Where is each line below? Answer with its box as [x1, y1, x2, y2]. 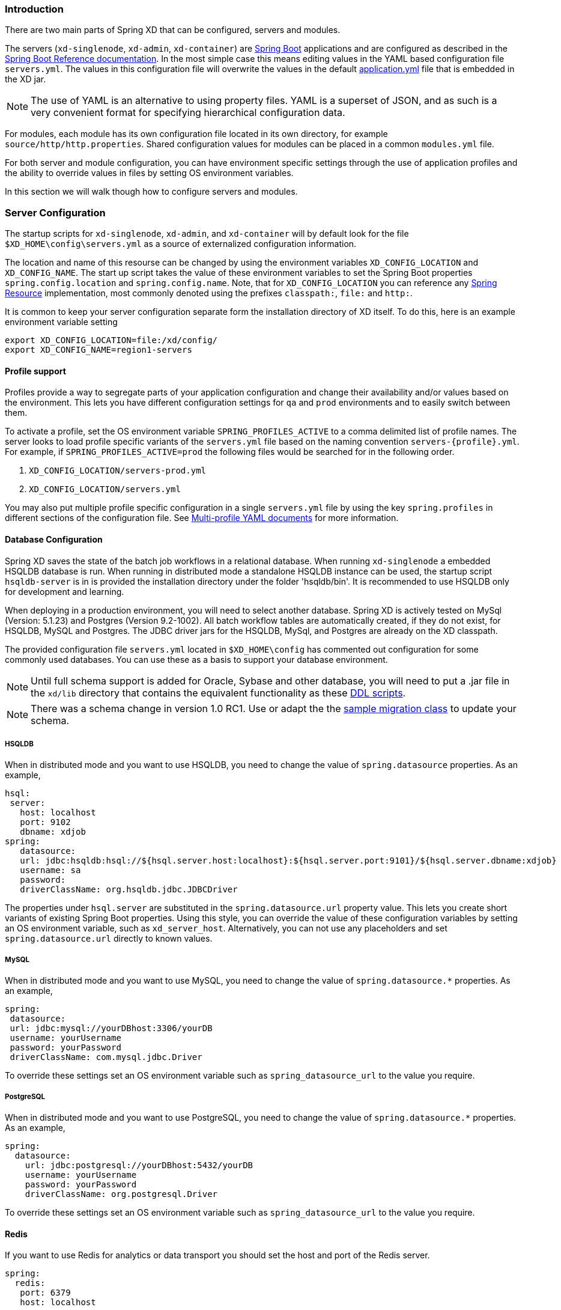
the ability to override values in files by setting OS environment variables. [5, 168, 294, 178]
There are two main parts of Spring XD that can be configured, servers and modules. [5, 25, 341, 35]
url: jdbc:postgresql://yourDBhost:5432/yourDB [25, 1160, 253, 1170]
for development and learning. [5, 586, 124, 597]
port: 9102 [20, 817, 71, 827]
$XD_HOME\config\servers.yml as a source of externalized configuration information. [5, 239, 357, 249]
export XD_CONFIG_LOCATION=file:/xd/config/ [5, 335, 218, 346]
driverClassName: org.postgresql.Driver [25, 1189, 218, 1199]
